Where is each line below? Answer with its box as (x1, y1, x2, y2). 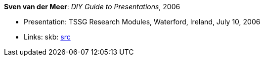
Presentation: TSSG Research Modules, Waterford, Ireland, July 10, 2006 (24, 18, 261, 26)
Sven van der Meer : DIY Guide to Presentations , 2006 (4, 2, 180, 11)
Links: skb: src (24, 33, 71, 41)
